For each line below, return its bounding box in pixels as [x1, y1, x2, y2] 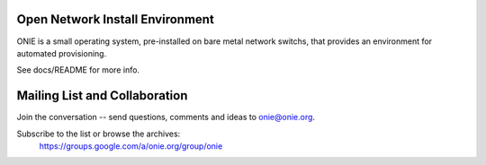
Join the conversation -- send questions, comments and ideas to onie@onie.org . [16, 112, 315, 123]
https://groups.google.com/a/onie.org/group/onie [39, 140, 223, 152]
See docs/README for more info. [16, 65, 139, 75]
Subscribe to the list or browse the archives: [16, 128, 181, 139]
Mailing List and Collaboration [16, 88, 188, 103]
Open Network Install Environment [16, 12, 215, 27]
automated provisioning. [16, 48, 107, 58]
